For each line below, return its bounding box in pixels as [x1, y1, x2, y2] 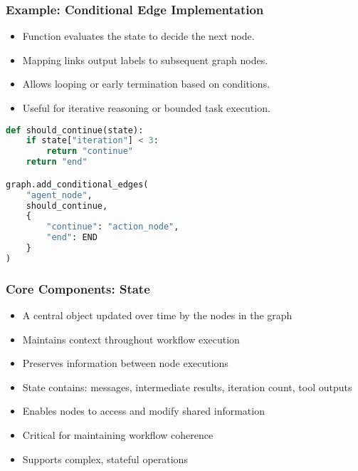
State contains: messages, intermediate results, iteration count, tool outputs [22, 379, 352, 394]
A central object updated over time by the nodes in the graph [22, 307, 293, 322]
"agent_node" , [26, 190, 93, 200]
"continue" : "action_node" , [46, 222, 179, 232]
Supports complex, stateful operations [22, 451, 188, 466]
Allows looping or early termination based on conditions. [22, 76, 270, 91]
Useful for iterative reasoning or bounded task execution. [22, 100, 270, 115]
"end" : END [46, 232, 98, 243]
